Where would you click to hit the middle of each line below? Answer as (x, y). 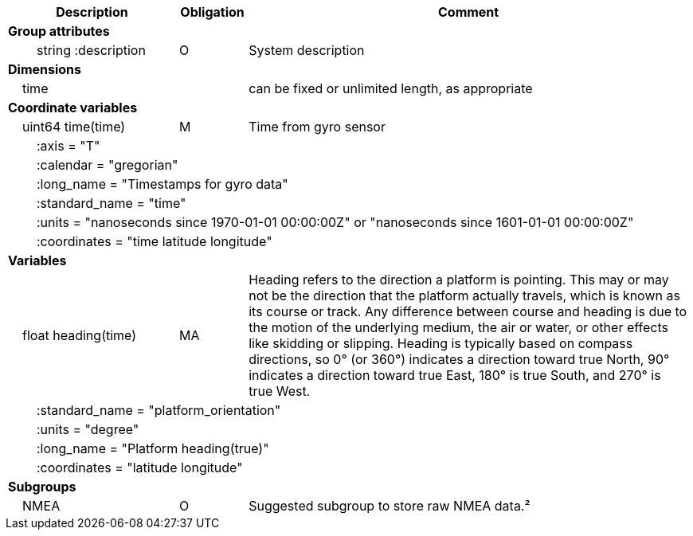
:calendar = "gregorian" (108, 165)
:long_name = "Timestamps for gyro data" (162, 184)
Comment (468, 12)
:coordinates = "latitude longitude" (140, 468)
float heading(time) (80, 335)
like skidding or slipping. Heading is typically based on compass (441, 343)
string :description (91, 50)
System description (307, 50)
